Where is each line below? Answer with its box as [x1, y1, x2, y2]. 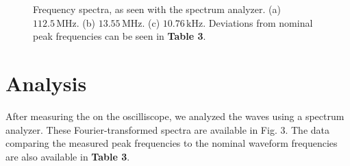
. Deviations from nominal [203, 15, 313, 29]
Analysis [5, 69, 87, 97]
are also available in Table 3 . [5, 149, 130, 163]
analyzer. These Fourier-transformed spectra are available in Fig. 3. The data [5, 122, 330, 137]
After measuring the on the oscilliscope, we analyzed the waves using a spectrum [5, 108, 345, 123]
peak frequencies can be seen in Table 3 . [33, 29, 206, 43]
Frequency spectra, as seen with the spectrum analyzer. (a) [33, 2, 281, 16]
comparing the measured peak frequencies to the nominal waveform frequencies [5, 136, 338, 150]
